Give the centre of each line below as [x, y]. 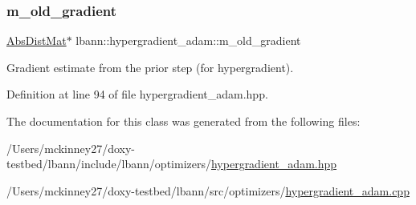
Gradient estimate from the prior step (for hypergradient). [150, 67]
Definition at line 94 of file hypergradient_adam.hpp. [137, 94]
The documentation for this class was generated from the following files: [184, 121]
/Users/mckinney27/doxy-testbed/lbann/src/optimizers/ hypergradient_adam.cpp [208, 190]
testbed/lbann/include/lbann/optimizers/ [109, 164]
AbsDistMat [37, 40]
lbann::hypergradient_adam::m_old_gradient [188, 40]
